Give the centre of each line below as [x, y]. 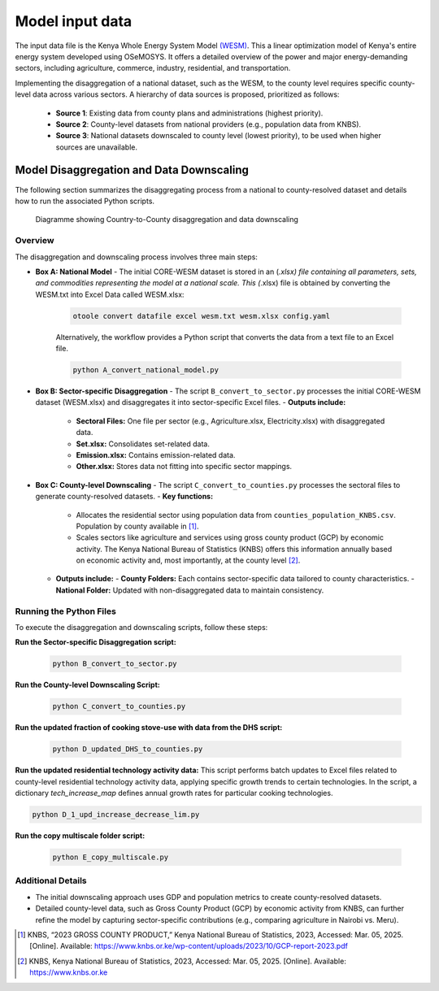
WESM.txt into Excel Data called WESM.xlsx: [110, 294]
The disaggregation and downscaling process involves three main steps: [136, 257]
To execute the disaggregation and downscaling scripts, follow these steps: [141, 627]
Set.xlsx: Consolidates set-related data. [143, 444]
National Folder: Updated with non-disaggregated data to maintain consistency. [190, 590]
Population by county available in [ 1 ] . [137, 526]
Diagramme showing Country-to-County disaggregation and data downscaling [167, 219]
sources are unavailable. [97, 147]
